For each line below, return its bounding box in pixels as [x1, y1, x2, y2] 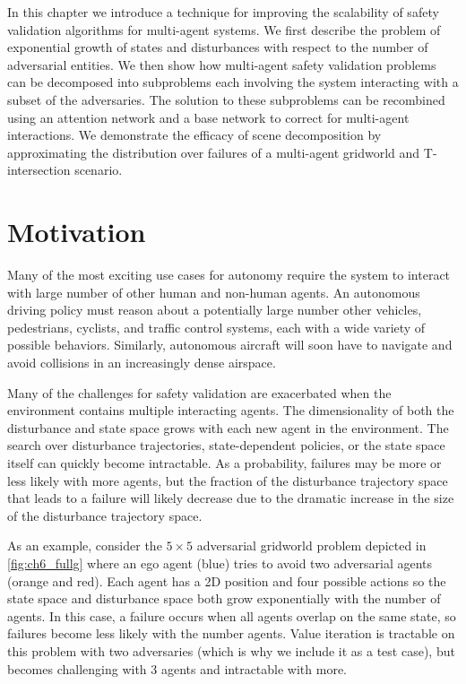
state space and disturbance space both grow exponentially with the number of [7, 589, 441, 608]
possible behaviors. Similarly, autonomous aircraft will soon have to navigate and [7, 335, 453, 354]
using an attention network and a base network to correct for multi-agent [7, 108, 410, 126]
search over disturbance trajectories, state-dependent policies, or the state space [7, 436, 445, 455]
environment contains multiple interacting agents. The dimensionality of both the [7, 401, 454, 420]
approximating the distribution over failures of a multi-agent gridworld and [7, 143, 420, 161]
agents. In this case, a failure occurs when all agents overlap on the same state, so [7, 606, 456, 625]
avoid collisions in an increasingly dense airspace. [7, 353, 276, 372]
